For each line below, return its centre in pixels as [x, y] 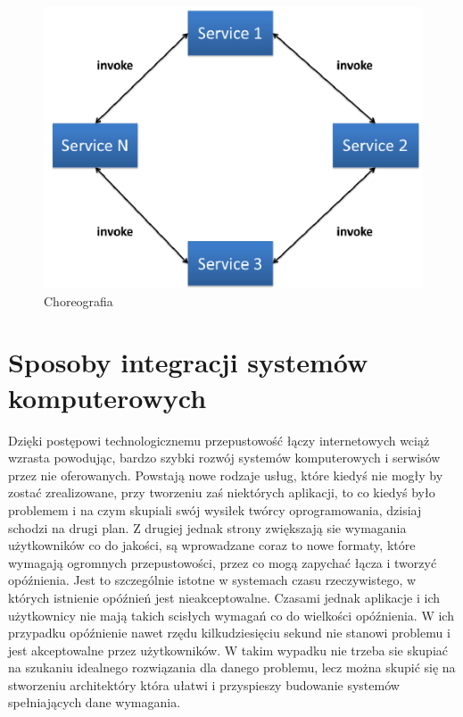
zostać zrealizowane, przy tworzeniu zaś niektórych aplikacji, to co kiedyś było [222, 492]
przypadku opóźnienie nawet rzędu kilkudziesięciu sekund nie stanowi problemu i [229, 633]
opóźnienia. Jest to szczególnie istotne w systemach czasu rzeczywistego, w [212, 580]
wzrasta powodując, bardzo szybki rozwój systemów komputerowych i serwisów [224, 458]
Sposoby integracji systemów [188, 362]
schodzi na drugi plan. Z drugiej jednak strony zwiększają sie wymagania [207, 527]
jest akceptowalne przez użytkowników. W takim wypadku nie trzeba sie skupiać [228, 650]
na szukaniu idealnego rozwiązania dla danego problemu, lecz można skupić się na [232, 667]
